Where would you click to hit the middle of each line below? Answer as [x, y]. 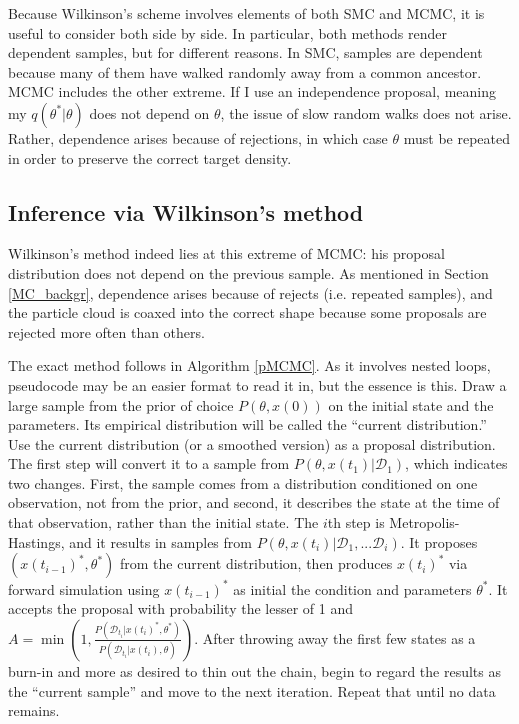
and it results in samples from [160, 541]
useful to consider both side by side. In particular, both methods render [227, 32]
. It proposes [439, 541]
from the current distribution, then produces [256, 563]
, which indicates [456, 463]
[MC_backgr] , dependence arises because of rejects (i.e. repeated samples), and [250, 292]
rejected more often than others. [106, 331]
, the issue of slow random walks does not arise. [366, 112]
